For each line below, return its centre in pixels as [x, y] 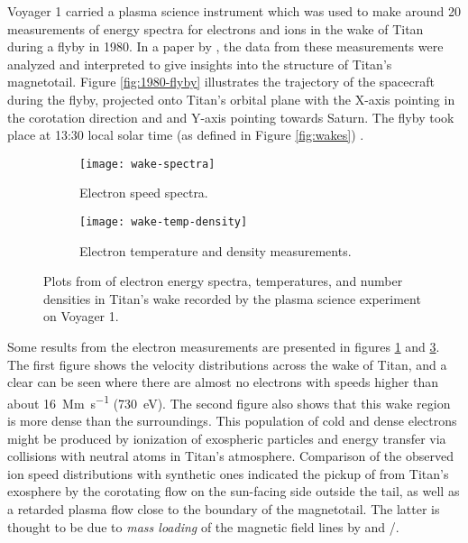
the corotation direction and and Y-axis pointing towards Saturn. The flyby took [231, 117]
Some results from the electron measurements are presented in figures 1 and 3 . [224, 347]
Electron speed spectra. [144, 193]
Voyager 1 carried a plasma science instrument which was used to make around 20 [234, 11]
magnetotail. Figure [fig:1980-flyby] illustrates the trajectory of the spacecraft [221, 82]
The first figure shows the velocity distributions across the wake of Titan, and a [227, 364]
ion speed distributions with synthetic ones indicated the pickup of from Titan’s [228, 473]
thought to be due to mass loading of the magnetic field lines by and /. [203, 526]
